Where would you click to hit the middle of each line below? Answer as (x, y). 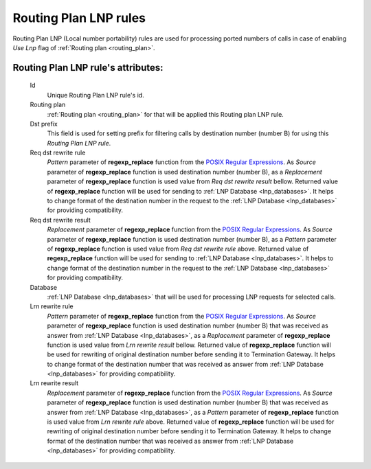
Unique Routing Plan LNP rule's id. (95, 95)
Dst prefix (44, 124)
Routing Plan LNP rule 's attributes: (88, 68)
